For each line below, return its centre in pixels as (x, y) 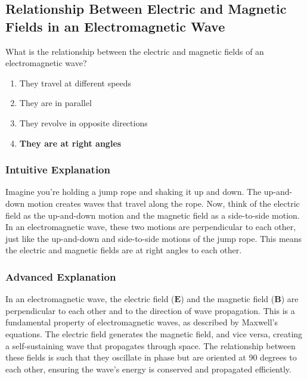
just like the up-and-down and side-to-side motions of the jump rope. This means (154, 238)
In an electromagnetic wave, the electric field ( (90, 299)
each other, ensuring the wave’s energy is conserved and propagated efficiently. (148, 369)
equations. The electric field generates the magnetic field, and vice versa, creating (154, 333)
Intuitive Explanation (58, 170)
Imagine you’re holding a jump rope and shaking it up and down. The (134, 192)
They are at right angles (70, 143)
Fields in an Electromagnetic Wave (115, 26)
